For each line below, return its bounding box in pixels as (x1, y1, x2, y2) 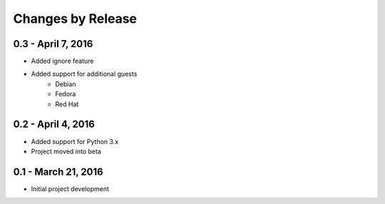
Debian (55, 79, 76, 88)
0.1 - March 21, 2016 (13, 165, 103, 178)
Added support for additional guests (31, 70, 138, 78)
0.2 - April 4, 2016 (13, 118, 96, 131)
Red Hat (55, 100, 79, 108)
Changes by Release (13, 11, 138, 26)
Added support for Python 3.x (31, 137, 119, 146)
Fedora (55, 90, 76, 98)
